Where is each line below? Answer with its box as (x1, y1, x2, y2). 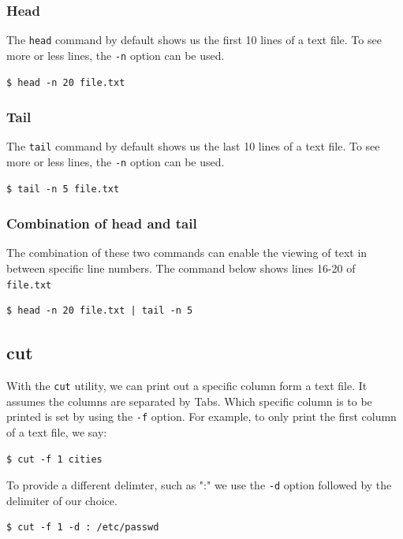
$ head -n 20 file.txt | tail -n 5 (6, 305, 193, 317)
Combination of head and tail (6, 214, 197, 233)
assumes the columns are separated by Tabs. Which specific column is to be (6, 392, 372, 409)
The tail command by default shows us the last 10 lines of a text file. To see (6, 138, 380, 154)
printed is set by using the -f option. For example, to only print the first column (6, 408, 397, 425)
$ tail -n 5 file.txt (6, 183, 120, 195)
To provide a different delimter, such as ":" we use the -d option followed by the (6, 477, 392, 493)
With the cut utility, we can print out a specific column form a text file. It (6, 377, 368, 394)
